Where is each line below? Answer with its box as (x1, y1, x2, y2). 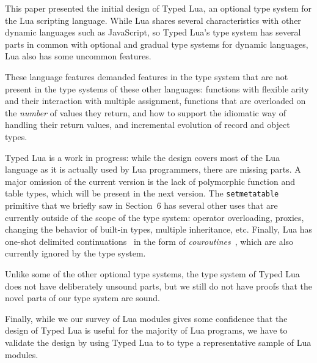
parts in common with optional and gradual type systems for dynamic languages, (5, 37, 308, 50)
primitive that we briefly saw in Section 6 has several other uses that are (5, 198, 278, 211)
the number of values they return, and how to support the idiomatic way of (5, 106, 286, 119)
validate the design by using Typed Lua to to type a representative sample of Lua (5, 335, 312, 348)
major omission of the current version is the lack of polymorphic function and (5, 174, 295, 187)
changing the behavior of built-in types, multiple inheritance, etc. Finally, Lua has (5, 223, 313, 236)
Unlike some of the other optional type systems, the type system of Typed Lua (5, 267, 300, 280)
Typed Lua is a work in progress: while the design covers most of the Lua (5, 151, 280, 163)
